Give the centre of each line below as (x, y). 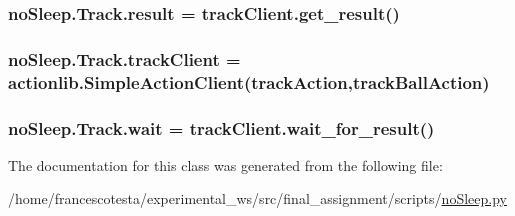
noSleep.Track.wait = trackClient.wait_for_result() (221, 127)
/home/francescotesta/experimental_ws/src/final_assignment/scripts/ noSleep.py (257, 198)
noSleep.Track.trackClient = (124, 58)
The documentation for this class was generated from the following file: (225, 164)
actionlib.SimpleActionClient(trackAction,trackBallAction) (249, 81)
